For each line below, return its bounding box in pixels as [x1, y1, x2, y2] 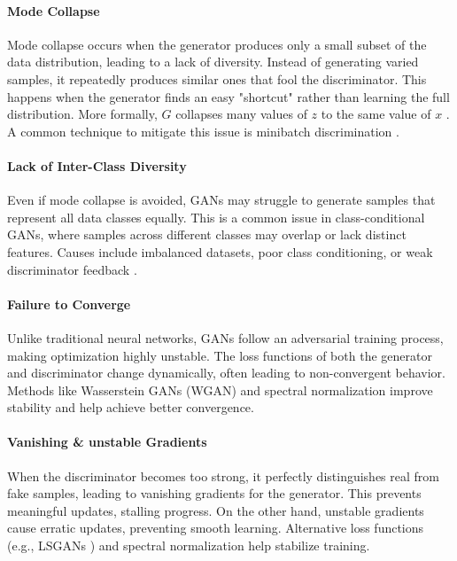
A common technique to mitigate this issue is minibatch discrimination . [7, 121, 399, 140]
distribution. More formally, [7, 105, 158, 123]
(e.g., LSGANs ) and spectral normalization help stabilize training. [7, 536, 370, 555]
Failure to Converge [7, 294, 131, 313]
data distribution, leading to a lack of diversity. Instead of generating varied [7, 52, 419, 71]
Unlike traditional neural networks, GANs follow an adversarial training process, [7, 328, 444, 347]
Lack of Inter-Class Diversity [7, 156, 187, 175]
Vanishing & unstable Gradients [7, 432, 207, 451]
